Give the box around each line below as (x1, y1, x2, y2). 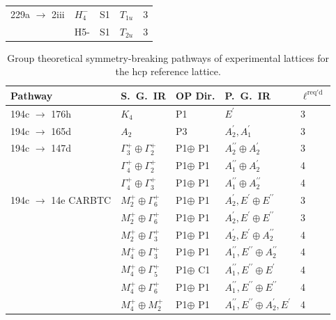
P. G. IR (224, 88, 270, 102)
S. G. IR (121, 88, 167, 102)
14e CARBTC (51, 192, 112, 207)
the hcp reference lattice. (115, 64, 221, 79)
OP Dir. (176, 88, 215, 102)
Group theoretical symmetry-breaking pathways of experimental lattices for (7, 50, 330, 65)
